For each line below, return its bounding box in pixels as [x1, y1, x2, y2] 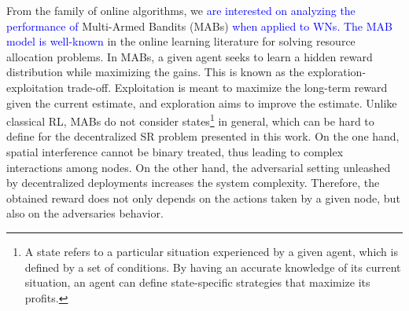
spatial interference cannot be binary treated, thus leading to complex [6, 144, 344, 159]
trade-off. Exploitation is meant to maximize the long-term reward [67, 79, 388, 95]
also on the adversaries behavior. [6, 205, 164, 221]
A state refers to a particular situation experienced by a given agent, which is [24, 243, 398, 259]
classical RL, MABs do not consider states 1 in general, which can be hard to [6, 111, 374, 129]
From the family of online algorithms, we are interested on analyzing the [6, 2, 356, 18]
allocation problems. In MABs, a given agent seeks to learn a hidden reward [6, 48, 373, 64]
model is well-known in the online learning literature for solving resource [6, 33, 356, 49]
